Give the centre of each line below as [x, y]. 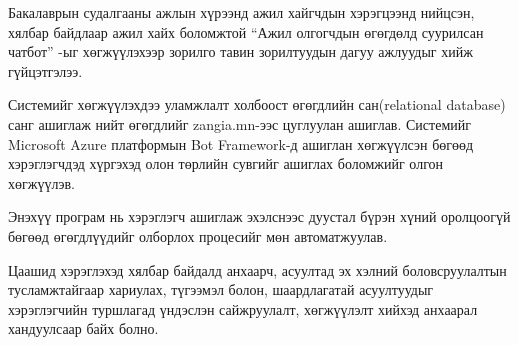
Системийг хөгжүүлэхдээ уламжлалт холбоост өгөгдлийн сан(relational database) [257, 104]
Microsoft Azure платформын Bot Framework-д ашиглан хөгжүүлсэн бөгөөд [241, 143]
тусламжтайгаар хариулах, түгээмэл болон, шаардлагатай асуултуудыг [221, 289]
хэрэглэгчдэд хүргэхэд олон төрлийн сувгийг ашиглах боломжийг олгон [226, 163]
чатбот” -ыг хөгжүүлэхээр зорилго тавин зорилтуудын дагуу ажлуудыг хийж [240, 51]
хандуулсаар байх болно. [83, 328]
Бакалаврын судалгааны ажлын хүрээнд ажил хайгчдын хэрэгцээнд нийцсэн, [241, 12]
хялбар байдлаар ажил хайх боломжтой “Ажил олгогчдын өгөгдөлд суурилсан [246, 31]
